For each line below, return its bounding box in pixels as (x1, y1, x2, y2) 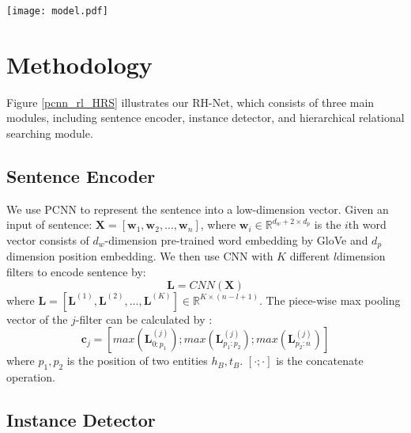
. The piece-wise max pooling (258, 291, 401, 308)
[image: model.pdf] (6, 6, 108, 17)
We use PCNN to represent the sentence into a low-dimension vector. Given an (6, 200, 389, 217)
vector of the (6, 310, 68, 327)
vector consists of (6, 231, 89, 248)
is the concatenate (276, 352, 364, 369)
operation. (6, 368, 55, 385)
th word (348, 216, 386, 233)
